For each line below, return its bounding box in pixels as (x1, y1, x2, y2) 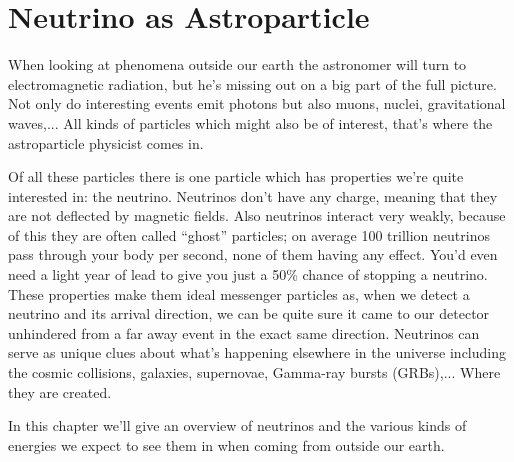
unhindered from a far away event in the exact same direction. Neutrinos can (8, 322, 480, 343)
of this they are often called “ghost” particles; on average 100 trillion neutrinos (8, 224, 490, 245)
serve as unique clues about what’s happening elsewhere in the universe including (8, 342, 506, 363)
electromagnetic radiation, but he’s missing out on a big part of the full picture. (8, 73, 497, 94)
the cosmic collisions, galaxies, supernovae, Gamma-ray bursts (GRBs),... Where (8, 362, 501, 383)
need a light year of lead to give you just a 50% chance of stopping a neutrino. (8, 264, 488, 285)
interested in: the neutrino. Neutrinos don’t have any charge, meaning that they (8, 185, 498, 206)
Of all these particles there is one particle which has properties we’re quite (8, 166, 464, 187)
